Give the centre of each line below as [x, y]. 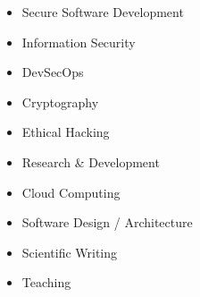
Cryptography [60, 102]
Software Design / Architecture [107, 222]
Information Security [79, 42]
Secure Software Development [103, 12]
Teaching [46, 282]
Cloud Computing [71, 192]
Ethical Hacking [66, 132]
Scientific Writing [70, 252]
